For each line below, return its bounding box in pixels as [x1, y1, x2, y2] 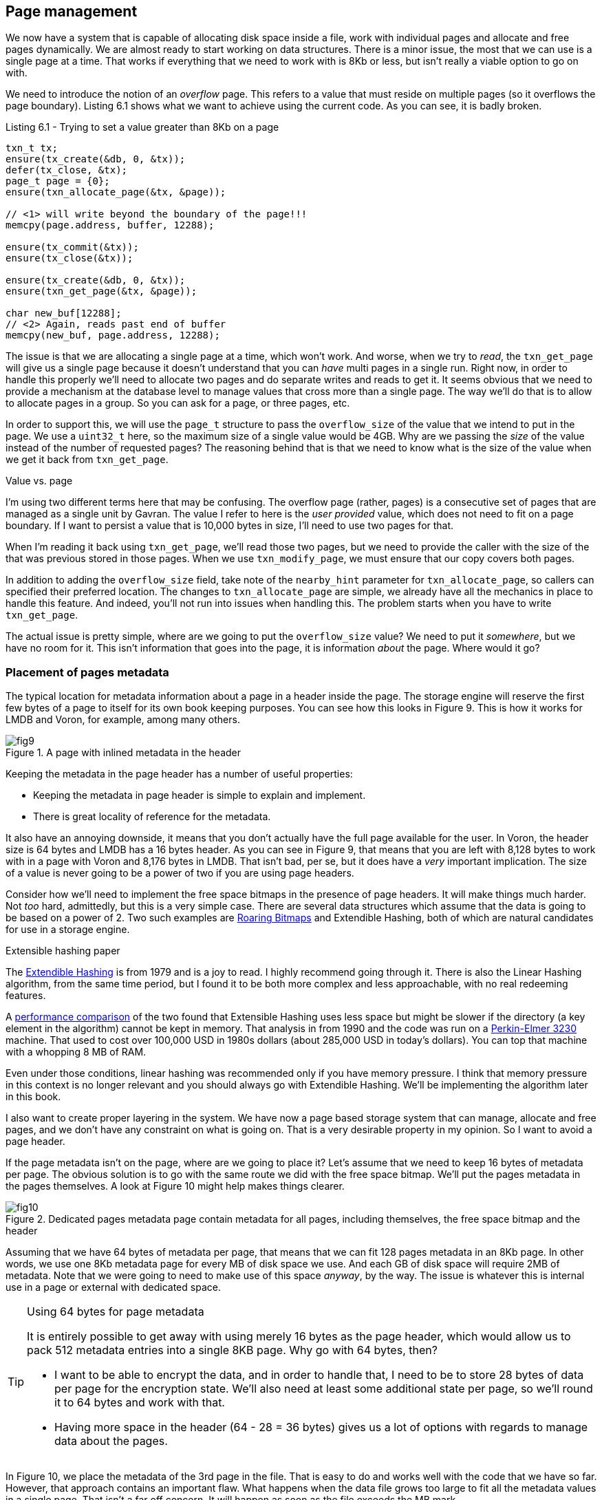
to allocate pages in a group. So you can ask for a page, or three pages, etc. [6, 397, 350, 409]
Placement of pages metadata [6, 665, 169, 679]
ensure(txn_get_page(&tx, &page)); [6, 286, 197, 297]
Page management [6, 3, 138, 20]
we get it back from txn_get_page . [6, 453, 169, 466]
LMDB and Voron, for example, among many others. [6, 714, 240, 726]
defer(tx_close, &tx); [6, 164, 128, 176]
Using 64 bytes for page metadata [27, 1305, 204, 1319]
